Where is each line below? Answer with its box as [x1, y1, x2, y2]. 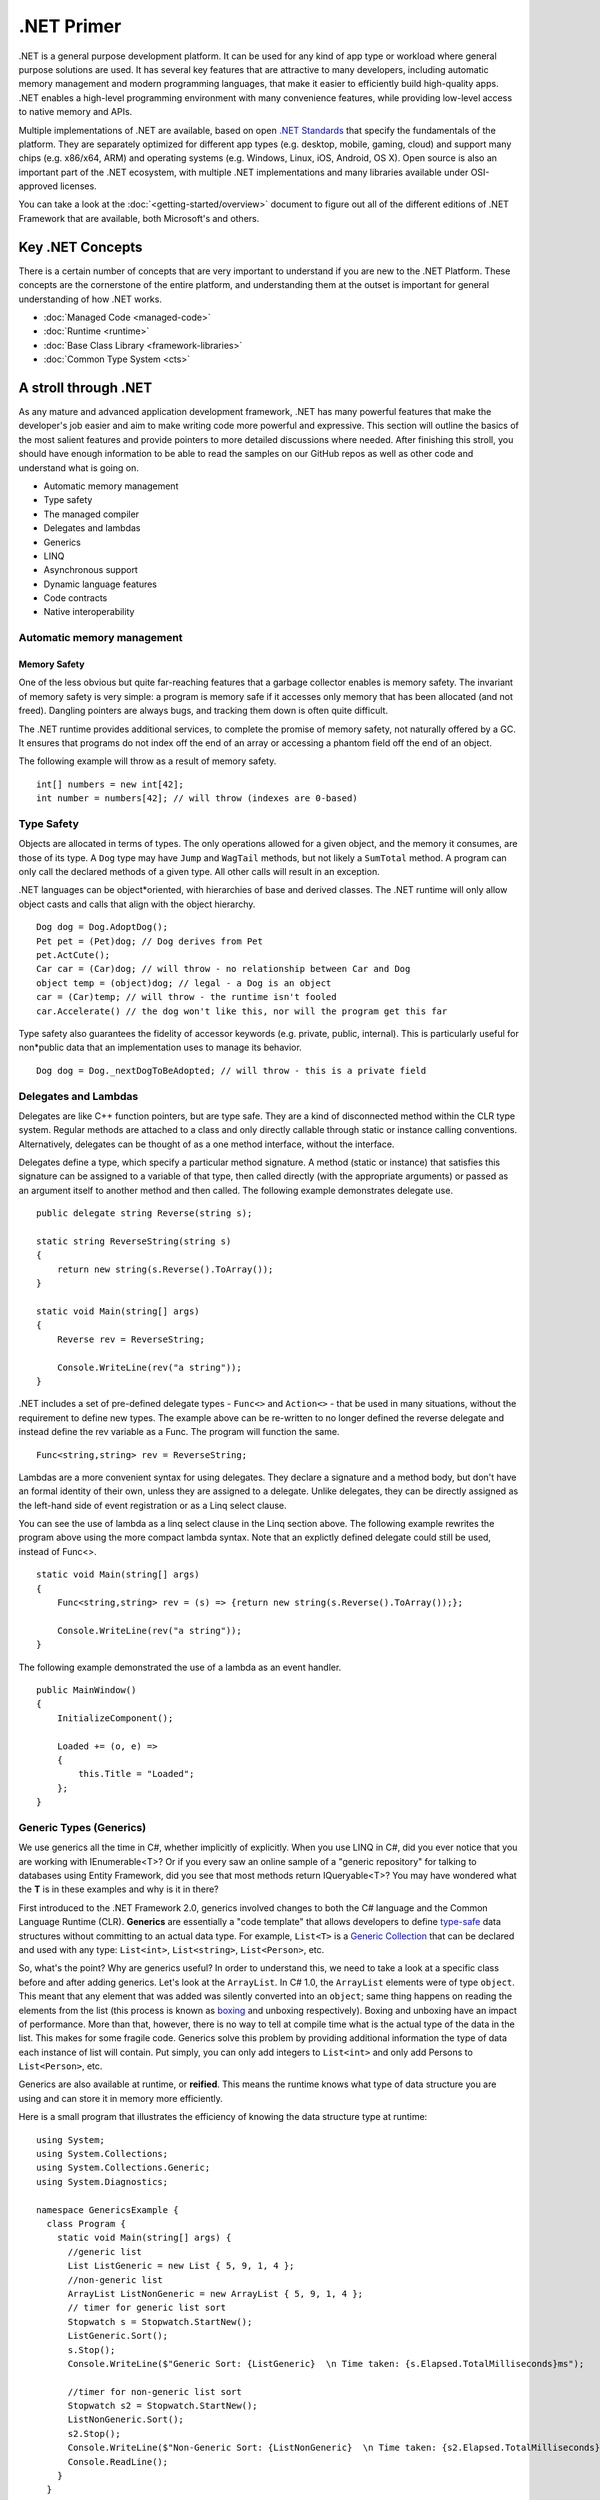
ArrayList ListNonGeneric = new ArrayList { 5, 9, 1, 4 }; [67, 2288, 364, 2299]
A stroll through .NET [18, 379, 153, 396]
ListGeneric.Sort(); [67, 2330, 169, 2342]
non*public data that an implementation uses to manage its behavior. [18, 1041, 302, 1054]
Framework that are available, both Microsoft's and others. [18, 212, 260, 224]
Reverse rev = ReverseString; [56, 1333, 205, 1345]
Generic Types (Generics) [18, 1820, 147, 1834]
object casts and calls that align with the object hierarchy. [18, 898, 256, 910]
